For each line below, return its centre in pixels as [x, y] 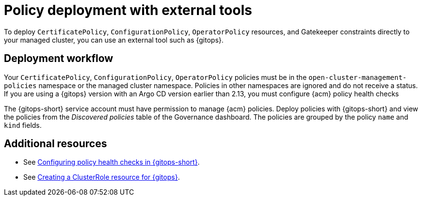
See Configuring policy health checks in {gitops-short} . [112, 162]
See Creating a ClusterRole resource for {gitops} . [102, 177]
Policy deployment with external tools [128, 10]
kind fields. [23, 125]
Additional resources [56, 144]
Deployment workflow [59, 59]
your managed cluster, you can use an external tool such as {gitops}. [114, 40]
